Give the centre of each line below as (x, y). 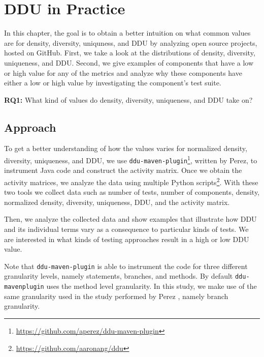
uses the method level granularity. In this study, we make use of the (152, 286)
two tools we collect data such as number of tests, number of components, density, (132, 192)
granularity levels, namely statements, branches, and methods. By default (119, 276)
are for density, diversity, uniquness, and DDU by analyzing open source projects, (131, 42)
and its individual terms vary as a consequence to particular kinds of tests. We (126, 229)
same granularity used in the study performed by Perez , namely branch (116, 296)
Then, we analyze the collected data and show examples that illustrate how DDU (130, 219)
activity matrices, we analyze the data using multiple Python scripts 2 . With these (131, 181)
